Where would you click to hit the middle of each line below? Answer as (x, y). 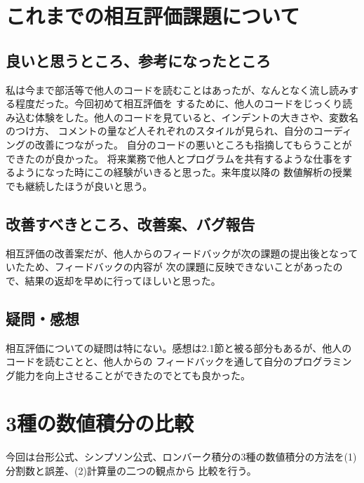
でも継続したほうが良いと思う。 (79, 185)
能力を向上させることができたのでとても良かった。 (133, 375)
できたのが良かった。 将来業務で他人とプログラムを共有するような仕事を (174, 158)
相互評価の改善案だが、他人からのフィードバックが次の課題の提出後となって (182, 253)
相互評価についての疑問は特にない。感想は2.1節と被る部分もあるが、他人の (179, 347)
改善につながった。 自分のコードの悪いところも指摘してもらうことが (193, 144)
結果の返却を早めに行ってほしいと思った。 (123, 280)
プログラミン (322, 361)
